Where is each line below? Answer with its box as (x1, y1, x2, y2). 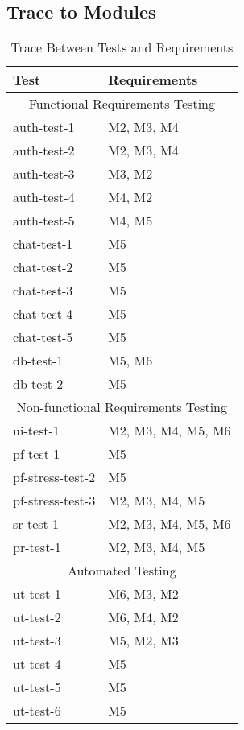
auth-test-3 (13, 164, 75, 184)
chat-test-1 (13, 234, 73, 254)
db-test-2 (13, 374, 64, 394)
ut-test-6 (13, 701, 61, 720)
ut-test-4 (13, 654, 61, 674)
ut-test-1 (13, 584, 61, 604)
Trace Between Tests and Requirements (10, 38, 234, 57)
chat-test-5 (13, 328, 73, 347)
